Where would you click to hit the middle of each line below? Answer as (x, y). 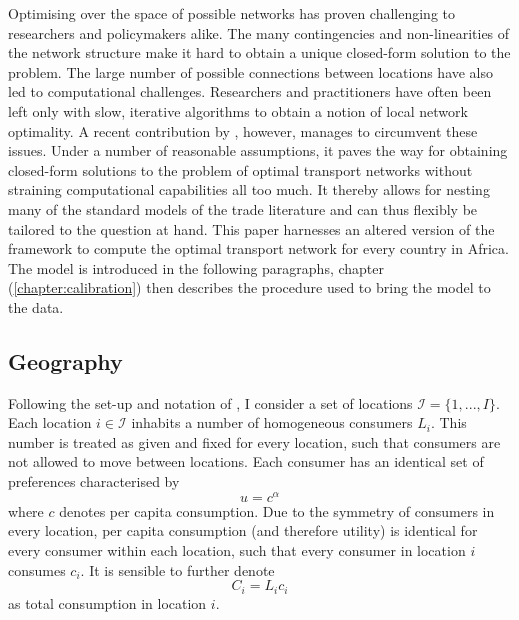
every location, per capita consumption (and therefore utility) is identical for (243, 530)
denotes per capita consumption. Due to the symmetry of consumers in (277, 510)
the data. (36, 306)
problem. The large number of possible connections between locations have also (251, 71)
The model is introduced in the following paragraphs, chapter (196, 267)
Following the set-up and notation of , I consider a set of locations (210, 402)
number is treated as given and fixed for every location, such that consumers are (254, 441)
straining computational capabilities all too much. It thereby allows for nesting (249, 189)
